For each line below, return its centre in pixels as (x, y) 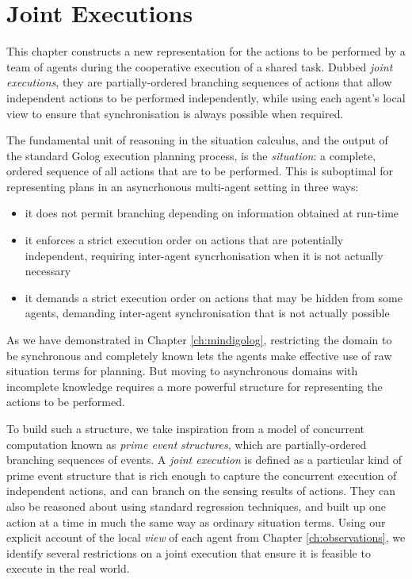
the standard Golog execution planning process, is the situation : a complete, (191, 155)
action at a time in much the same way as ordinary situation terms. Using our (196, 521)
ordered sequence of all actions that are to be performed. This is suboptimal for (200, 171)
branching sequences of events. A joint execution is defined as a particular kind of (204, 460)
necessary (48, 271)
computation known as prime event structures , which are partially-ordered (187, 444)
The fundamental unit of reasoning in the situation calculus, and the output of (197, 140)
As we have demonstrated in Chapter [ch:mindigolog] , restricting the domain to (199, 340)
